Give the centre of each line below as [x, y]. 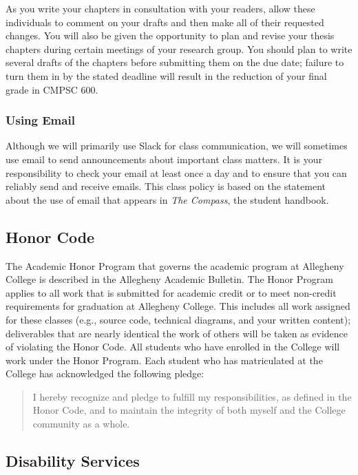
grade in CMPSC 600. [52, 89]
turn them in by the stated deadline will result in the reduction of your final [166, 75]
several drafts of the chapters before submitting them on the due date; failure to [175, 62]
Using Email [40, 120]
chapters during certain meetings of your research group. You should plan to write [179, 49]
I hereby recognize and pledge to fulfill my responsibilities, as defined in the [192, 396]
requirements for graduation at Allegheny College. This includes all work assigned [178, 306]
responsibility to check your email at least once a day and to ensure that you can [176, 172]
